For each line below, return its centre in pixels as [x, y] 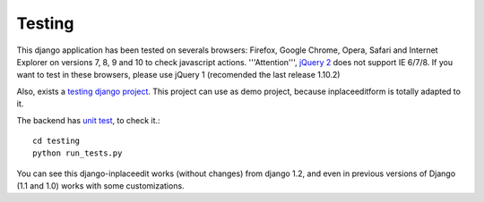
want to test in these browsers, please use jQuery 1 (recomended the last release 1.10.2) [178, 75]
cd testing [56, 140]
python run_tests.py [78, 153]
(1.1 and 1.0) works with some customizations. [100, 186]
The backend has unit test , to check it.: [88, 120]
